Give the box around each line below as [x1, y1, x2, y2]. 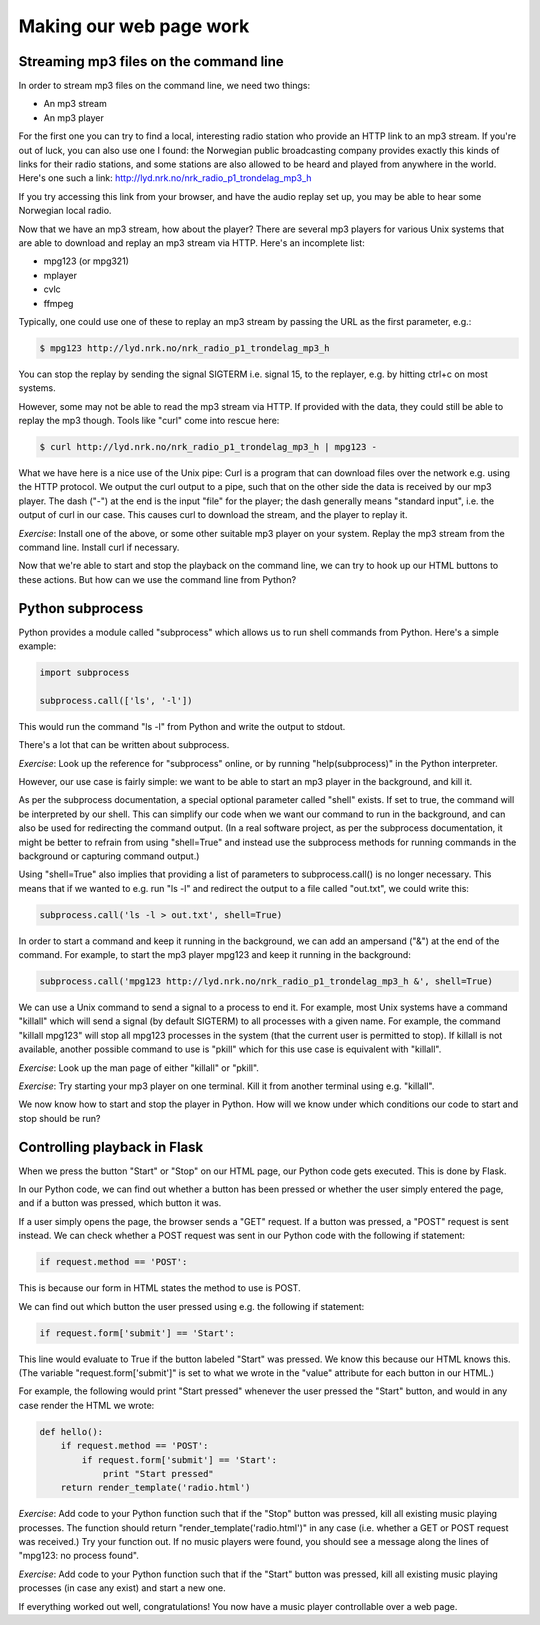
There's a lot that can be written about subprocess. [18, 739, 230, 751]
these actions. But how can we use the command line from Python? [18, 573, 297, 585]
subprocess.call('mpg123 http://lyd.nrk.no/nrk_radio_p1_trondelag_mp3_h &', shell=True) [39, 976, 494, 987]
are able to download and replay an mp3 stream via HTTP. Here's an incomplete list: [18, 236, 365, 249]
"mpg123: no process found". [18, 1550, 139, 1562]
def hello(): [39, 1426, 104, 1437]
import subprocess [39, 667, 130, 679]
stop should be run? [18, 1112, 101, 1124]
